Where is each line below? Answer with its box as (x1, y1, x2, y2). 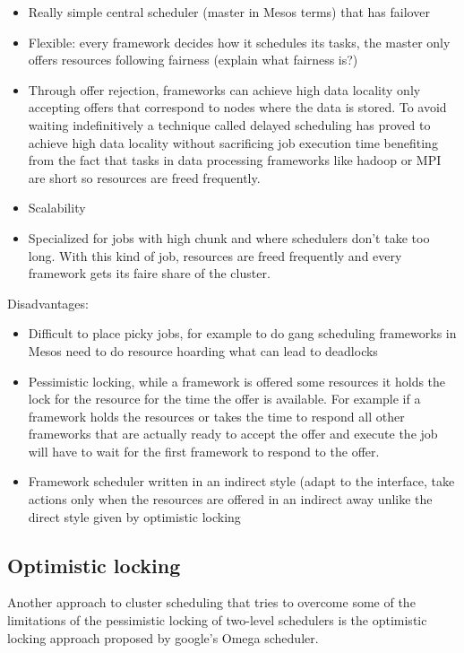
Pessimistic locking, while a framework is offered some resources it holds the (28, 371, 446, 390)
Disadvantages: (7, 293, 89, 312)
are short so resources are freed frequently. (28, 168, 261, 187)
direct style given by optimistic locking (28, 507, 241, 526)
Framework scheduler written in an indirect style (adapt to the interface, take (28, 472, 455, 491)
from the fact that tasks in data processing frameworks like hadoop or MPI (28, 151, 442, 170)
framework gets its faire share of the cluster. (28, 264, 271, 283)
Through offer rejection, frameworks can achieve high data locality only (28, 80, 421, 99)
